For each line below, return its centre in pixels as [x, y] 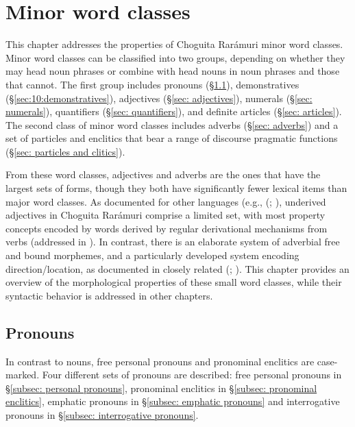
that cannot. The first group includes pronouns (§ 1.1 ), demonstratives [152, 84]
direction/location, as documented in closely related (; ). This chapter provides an [177, 268]
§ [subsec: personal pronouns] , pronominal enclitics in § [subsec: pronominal [161, 388]
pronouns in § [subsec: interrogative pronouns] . [102, 414]
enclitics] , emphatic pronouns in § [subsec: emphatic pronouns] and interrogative [173, 401]
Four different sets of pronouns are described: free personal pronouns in [192, 375]
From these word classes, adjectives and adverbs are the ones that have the [163, 174]
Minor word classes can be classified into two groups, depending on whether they [175, 57]
